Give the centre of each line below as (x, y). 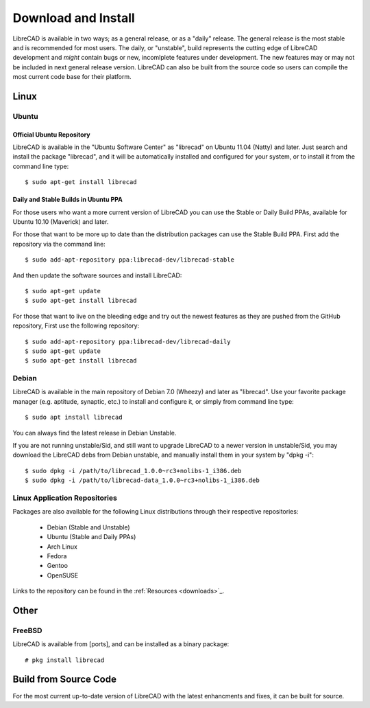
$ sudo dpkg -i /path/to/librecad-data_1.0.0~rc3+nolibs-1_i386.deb (142, 480)
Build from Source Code (64, 680)
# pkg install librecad (65, 660)
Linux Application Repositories (65, 498)
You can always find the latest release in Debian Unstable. (95, 433)
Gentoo (58, 566)
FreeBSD (27, 630)
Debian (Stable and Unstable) (88, 527)
